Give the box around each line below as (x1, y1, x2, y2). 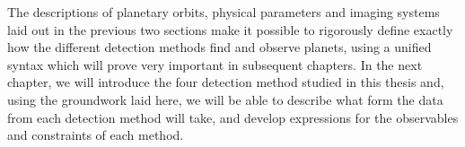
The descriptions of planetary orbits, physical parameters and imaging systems (7, 3, 440, 21)
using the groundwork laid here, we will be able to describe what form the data (7, 90, 443, 108)
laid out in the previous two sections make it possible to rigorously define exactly (7, 20, 453, 39)
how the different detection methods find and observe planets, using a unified (7, 38, 432, 56)
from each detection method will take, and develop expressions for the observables (7, 108, 459, 126)
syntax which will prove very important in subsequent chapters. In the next (7, 55, 423, 73)
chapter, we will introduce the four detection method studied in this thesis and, (7, 73, 444, 91)
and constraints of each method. (7, 125, 184, 144)
